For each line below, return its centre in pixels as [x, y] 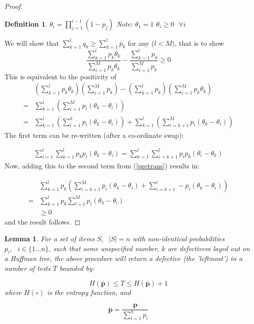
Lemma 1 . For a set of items [49, 239]
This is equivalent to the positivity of [61, 76]
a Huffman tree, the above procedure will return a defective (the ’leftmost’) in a [124, 258]
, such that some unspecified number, [104, 248]
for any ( [141, 43]
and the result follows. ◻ [43, 222]
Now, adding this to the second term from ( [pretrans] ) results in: [102, 166]
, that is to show [200, 43]
